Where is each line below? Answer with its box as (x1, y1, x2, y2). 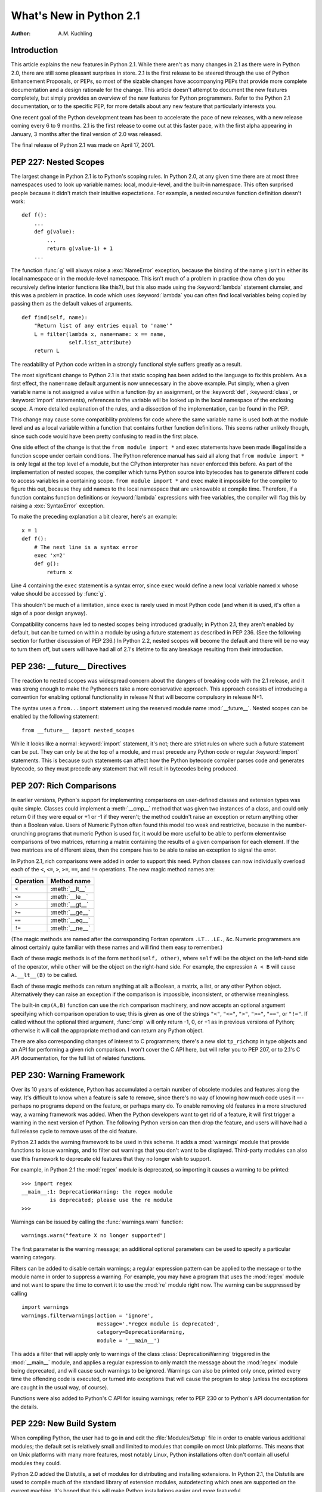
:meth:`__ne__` (50, 924, 91, 932)
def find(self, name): (21, 314, 88, 320)
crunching (11, 830, 36, 837)
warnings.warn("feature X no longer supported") (21, 1232, 166, 1239)
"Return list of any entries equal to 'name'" (33, 322, 173, 329)
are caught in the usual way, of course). (11, 1383, 109, 1391)
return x (47, 569, 72, 575)
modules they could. (11, 1459, 61, 1466)
